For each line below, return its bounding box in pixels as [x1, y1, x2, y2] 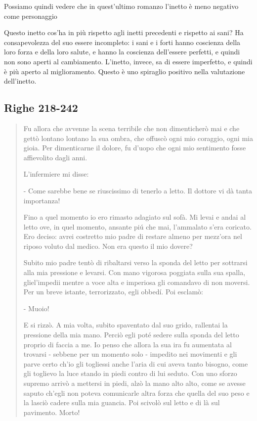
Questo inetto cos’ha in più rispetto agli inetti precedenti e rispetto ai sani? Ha [4, 27, 244, 38]
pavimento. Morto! [23, 407, 80, 417]
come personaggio [4, 10, 57, 21]
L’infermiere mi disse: [23, 169, 89, 179]
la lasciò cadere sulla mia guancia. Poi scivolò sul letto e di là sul [23, 397, 220, 408]
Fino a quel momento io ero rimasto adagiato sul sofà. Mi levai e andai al [23, 212, 246, 222]
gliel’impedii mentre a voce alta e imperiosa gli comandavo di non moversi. [23, 277, 250, 287]
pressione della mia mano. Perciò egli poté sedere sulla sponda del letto [23, 329, 239, 340]
